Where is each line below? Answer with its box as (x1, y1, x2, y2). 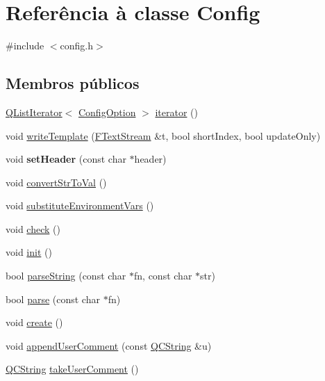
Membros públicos (6, 72, 140, 94)
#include (6, 38, 44, 53)
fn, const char (134, 268, 192, 283)
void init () (6, 245, 52, 259)
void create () (6, 315, 63, 330)
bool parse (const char (6, 291, 100, 306)
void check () (6, 221, 60, 236)
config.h (60, 38, 94, 53)
